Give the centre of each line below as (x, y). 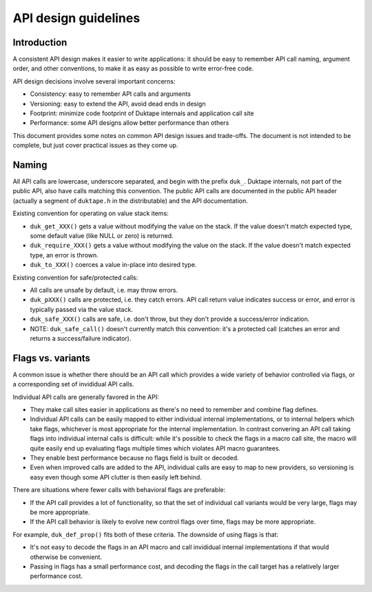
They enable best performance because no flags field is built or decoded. (134, 457)
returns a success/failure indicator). (81, 338)
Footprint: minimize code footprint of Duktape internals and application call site (142, 113)
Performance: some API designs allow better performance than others (130, 123)
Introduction (40, 42)
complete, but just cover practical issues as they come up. (95, 146)
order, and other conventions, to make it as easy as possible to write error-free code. (133, 68)
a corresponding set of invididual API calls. (73, 384)
